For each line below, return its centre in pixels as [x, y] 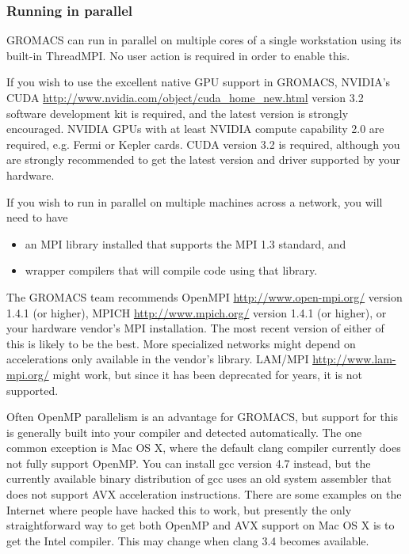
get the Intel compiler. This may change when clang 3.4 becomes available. [188, 540]
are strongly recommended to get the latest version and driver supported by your [203, 159]
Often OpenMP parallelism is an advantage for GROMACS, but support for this [203, 417]
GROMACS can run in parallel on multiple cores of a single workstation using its [204, 40]
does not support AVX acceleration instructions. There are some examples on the [204, 494]
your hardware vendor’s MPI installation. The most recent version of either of [195, 328]
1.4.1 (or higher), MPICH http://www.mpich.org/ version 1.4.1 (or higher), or [197, 312]
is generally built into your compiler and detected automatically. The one [184, 432]
